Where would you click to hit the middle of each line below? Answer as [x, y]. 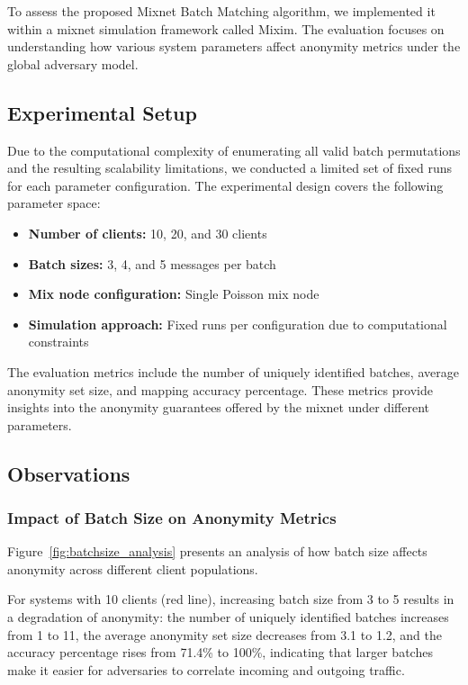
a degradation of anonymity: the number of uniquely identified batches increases [228, 617]
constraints [58, 342]
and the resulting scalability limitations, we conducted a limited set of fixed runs [229, 168]
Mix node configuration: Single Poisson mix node [174, 294]
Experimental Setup [102, 112]
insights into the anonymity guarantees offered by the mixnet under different [218, 407]
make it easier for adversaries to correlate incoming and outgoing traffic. [206, 669]
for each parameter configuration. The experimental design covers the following [225, 185]
